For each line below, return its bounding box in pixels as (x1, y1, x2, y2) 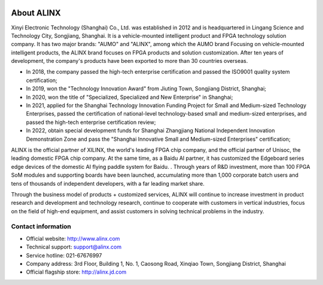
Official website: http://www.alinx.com (26, 235, 120, 242)
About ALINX (11, 8, 61, 18)
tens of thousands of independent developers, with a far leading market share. (11, 180, 205, 187)
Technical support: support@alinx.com (26, 243, 122, 251)
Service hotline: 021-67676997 (26, 251, 102, 259)
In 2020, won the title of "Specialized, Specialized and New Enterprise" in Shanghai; (26, 93, 233, 101)
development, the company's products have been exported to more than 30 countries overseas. (11, 57, 248, 65)
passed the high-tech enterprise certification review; (26, 119, 156, 126)
